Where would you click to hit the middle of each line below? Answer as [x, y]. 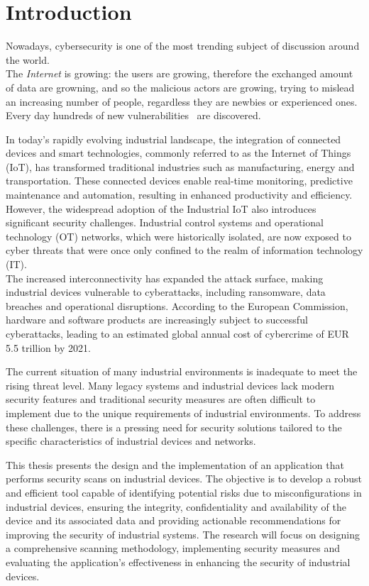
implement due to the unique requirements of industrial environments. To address [183, 413]
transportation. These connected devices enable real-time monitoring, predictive [179, 181]
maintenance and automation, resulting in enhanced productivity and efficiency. [179, 195]
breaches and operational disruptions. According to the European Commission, [177, 305]
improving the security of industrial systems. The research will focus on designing [183, 534]
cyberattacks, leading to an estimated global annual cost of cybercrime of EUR [177, 333]
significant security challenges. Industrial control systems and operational [165, 222]
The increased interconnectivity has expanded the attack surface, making [165, 278]
